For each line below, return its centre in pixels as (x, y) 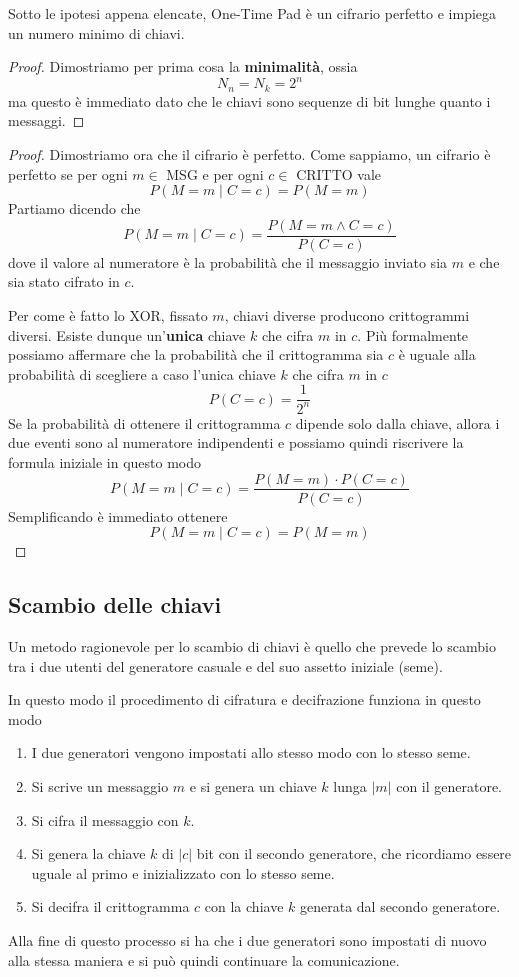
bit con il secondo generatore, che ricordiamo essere (354, 853)
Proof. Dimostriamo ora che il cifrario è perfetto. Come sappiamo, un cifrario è (249, 153)
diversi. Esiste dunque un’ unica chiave (127, 334)
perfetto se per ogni (68, 173)
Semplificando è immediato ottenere (118, 515)
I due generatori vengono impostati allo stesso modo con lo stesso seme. (251, 752)
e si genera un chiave (253, 785)
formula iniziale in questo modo (105, 461)
